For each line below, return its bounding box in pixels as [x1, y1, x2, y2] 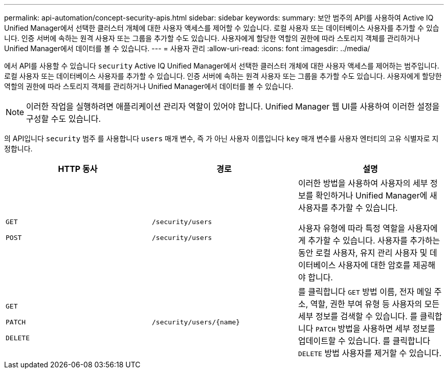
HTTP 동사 [58, 164, 98, 174]
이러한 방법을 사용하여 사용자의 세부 [298, 178, 428, 188]
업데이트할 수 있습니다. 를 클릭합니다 [298, 336, 431, 346]
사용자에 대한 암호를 [338, 260, 411, 270]
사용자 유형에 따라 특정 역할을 [298, 223, 406, 233]
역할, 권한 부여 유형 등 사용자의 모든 [310, 299, 440, 309]
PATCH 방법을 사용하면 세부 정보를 [315, 323, 435, 334]
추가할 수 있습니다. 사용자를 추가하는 [308, 235, 440, 246]
